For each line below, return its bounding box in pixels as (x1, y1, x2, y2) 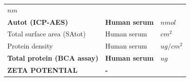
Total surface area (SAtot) (7, 29, 86, 39)
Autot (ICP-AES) (7, 16, 68, 27)
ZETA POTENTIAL (7, 65, 78, 75)
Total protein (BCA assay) (7, 53, 99, 63)
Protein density (7, 41, 53, 51)
